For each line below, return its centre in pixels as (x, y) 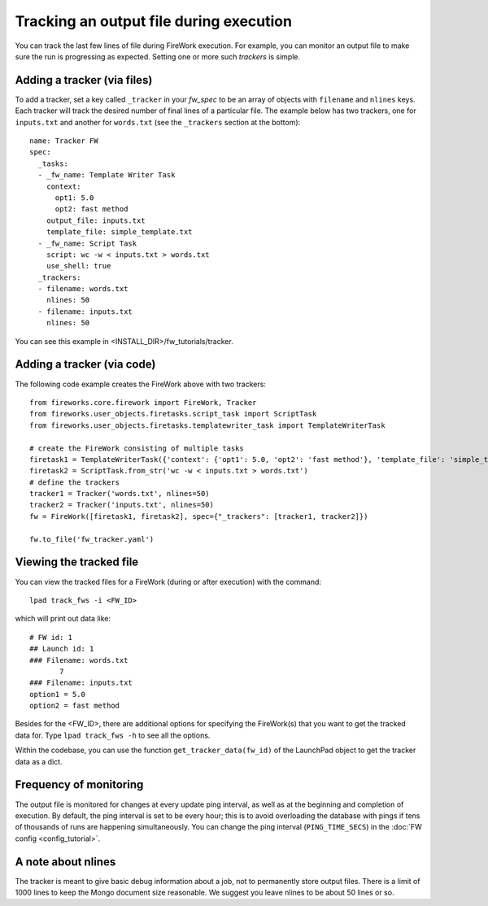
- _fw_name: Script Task (87, 243)
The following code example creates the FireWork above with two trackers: (140, 384)
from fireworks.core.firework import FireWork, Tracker (143, 402)
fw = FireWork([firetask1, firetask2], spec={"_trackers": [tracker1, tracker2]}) (199, 516)
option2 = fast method (75, 706)
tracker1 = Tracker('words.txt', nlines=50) (120, 494)
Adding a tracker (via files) (84, 80)
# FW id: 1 (51, 637)
